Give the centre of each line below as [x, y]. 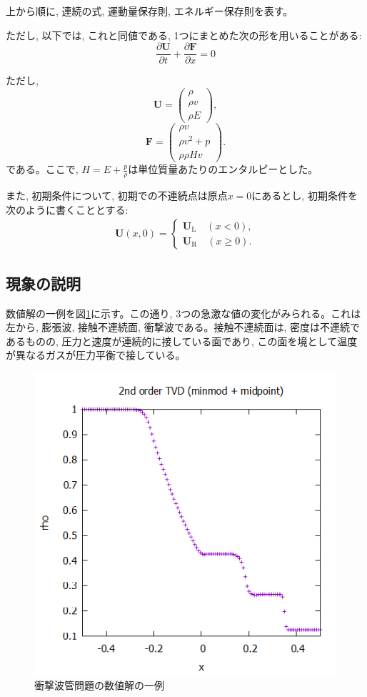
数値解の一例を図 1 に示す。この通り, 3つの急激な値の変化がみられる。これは [183, 313]
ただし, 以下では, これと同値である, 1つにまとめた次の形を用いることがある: [184, 35]
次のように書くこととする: [67, 209]
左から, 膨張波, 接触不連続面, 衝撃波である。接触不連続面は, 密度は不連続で [183, 327]
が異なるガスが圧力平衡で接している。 [96, 355]
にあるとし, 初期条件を [305, 196]
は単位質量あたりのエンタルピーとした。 [223, 169]
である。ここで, [42, 169]
